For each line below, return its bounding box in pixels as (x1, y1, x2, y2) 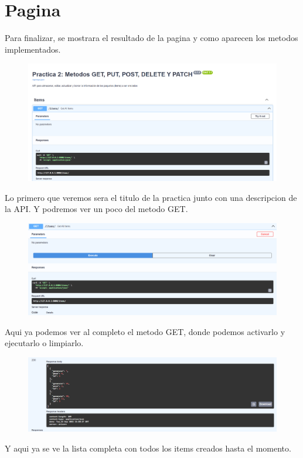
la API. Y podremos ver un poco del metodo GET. (5, 203, 188, 215)
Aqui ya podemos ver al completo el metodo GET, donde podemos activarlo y (5, 325, 285, 337)
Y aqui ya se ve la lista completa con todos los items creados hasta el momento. (5, 442, 291, 454)
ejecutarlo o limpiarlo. (5, 337, 84, 349)
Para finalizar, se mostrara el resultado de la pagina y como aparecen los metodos (5, 32, 298, 44)
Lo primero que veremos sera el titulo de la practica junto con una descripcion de (5, 191, 297, 203)
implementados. (5, 43, 61, 55)
